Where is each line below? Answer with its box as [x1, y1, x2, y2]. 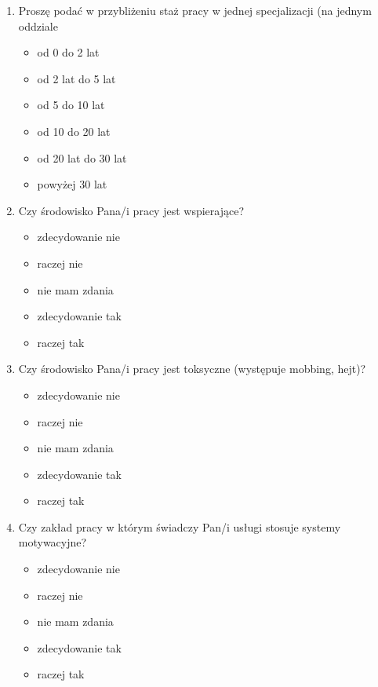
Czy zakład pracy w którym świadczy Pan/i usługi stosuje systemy [18, 518, 341, 535]
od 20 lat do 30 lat [37, 149, 127, 166]
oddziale [18, 17, 58, 34]
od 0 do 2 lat [37, 44, 100, 60]
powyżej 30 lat [37, 176, 107, 192]
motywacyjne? [18, 534, 87, 550]
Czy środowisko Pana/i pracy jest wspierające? [18, 202, 245, 218]
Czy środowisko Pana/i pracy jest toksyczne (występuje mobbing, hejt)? [18, 360, 366, 377]
